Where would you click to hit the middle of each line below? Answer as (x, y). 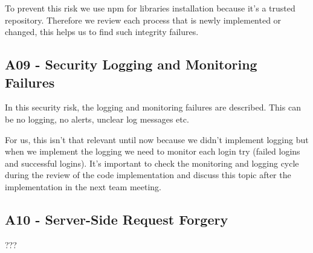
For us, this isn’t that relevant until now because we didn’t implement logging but (157, 139)
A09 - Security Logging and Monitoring (131, 64)
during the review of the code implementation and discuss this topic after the (148, 175)
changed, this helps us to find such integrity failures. (102, 32)
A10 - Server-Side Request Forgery (117, 219)
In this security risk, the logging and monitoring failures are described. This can (153, 107)
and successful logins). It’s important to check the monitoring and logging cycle (152, 163)
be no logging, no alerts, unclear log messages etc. (97, 119)
